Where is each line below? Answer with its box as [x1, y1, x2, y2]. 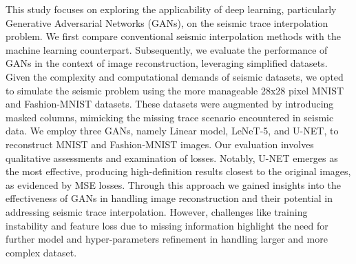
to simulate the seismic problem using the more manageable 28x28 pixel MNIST [6, 83, 344, 97]
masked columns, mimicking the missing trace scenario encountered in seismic [6, 110, 334, 124]
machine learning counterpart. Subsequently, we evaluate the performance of [6, 42, 328, 57]
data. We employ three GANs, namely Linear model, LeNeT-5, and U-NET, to [6, 123, 339, 138]
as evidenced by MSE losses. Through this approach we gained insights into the [6, 177, 341, 192]
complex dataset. [6, 245, 77, 259]
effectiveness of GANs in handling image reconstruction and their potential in [6, 191, 333, 205]
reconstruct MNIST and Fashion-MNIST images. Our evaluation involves [6, 136, 314, 151]
